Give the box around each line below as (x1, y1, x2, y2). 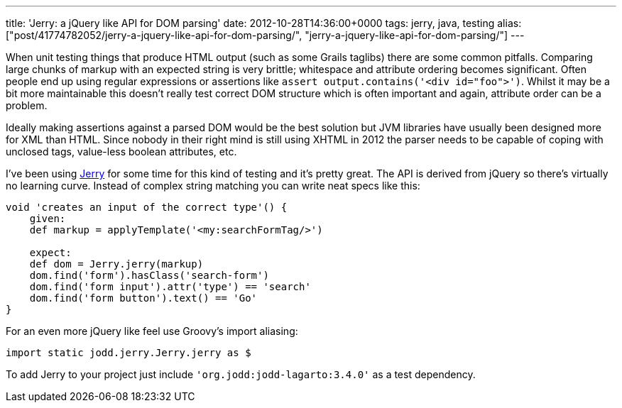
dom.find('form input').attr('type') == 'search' (29, 281, 311, 292)
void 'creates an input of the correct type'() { (6, 202, 288, 213)
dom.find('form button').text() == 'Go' (29, 292, 258, 304)
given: (29, 213, 66, 224)
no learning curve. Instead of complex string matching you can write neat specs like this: (6, 180, 420, 192)
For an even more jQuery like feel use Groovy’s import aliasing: (6, 325, 298, 337)
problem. (6, 99, 48, 111)
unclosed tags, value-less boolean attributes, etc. (6, 145, 237, 158)
